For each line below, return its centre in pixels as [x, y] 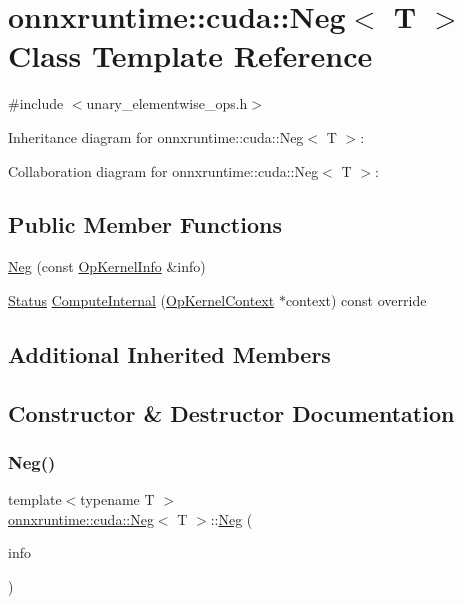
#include [36, 103]
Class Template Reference [190, 55]
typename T [117, 499]
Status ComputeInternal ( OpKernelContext [141, 299]
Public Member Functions [145, 224]
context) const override [356, 299]
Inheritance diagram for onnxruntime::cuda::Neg [156, 136]
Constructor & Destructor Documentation [231, 412]
